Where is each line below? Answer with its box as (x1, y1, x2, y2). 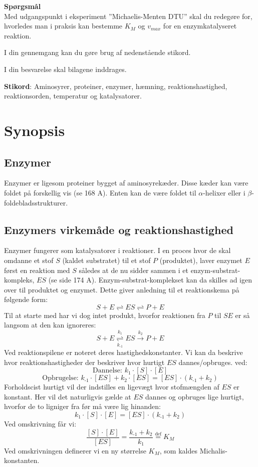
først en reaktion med (4, 264, 70, 275)
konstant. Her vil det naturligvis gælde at (4, 391, 131, 401)
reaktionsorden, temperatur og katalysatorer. (4, 90, 142, 101)
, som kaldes (159, 445, 197, 455)
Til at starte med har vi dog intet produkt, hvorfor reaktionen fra (4, 309, 205, 320)
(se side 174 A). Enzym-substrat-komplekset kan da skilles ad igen (48, 274, 252, 285)
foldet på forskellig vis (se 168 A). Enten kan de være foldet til (4, 187, 196, 197)
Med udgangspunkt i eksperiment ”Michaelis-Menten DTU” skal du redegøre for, (4, 10, 252, 21)
